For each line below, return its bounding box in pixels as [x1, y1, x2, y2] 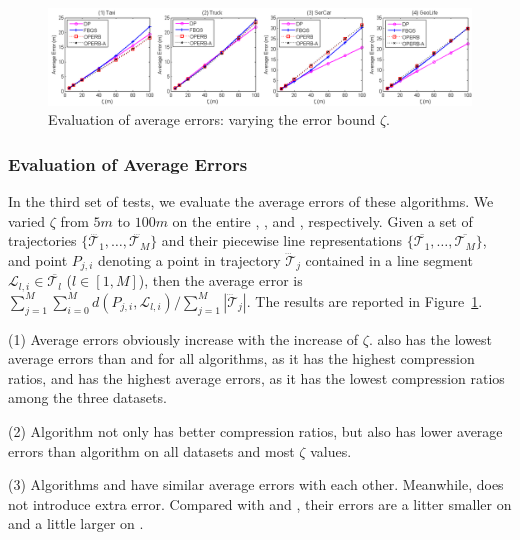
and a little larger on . [8, 513, 144, 534]
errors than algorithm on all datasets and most [8, 440, 295, 461]
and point [8, 249, 68, 270]
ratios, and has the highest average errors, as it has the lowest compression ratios [8, 367, 505, 388]
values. [310, 440, 352, 461]
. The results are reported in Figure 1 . [246, 290, 483, 311]
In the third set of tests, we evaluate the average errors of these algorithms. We [8, 191, 494, 212]
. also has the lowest [368, 328, 493, 349]
